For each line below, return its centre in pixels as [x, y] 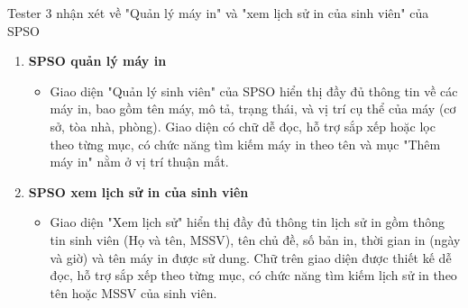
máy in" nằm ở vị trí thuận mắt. [139, 162]
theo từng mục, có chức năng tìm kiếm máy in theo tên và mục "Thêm [245, 144]
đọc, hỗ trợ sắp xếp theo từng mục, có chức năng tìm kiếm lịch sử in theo [253, 275]
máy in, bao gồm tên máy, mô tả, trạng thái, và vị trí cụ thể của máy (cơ [253, 109]
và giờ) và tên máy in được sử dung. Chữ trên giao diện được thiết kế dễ [251, 257]
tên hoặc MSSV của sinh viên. [133, 292]
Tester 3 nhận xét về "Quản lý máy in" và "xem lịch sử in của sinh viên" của [218, 13]
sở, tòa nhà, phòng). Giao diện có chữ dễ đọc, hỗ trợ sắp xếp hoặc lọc [243, 126]
